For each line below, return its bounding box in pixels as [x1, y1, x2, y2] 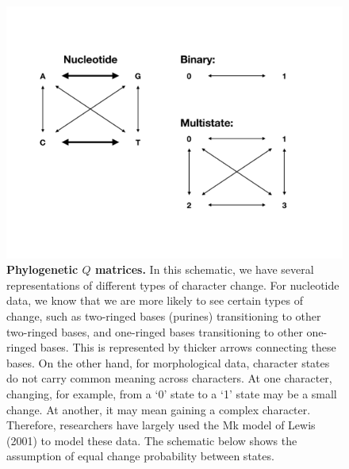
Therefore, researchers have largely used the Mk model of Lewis [6, 417, 316, 433]
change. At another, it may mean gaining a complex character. [6, 401, 311, 417]
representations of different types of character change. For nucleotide [6, 276, 339, 293]
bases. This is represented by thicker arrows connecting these [40, 339, 336, 356]
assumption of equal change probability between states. [6, 448, 274, 464]
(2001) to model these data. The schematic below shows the [6, 432, 297, 448]
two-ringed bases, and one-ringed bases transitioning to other [6, 323, 303, 340]
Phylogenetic [6, 261, 79, 278]
